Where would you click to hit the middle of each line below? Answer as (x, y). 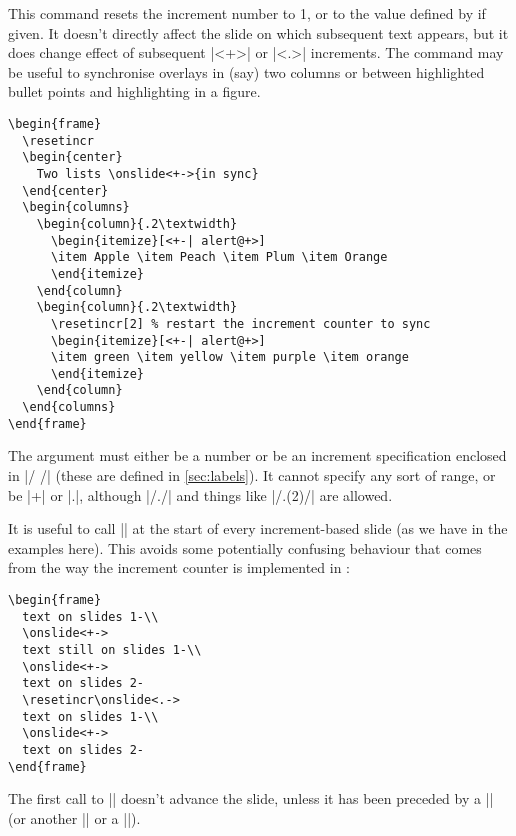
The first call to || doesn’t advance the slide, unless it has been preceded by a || (251, 798)
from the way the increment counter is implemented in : (179, 567)
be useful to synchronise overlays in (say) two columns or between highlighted (246, 71)
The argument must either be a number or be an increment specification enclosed (257, 455)
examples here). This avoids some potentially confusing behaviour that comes (245, 547)
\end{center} (65, 190)
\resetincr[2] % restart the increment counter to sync (240, 323)
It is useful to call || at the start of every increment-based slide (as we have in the (258, 528)
